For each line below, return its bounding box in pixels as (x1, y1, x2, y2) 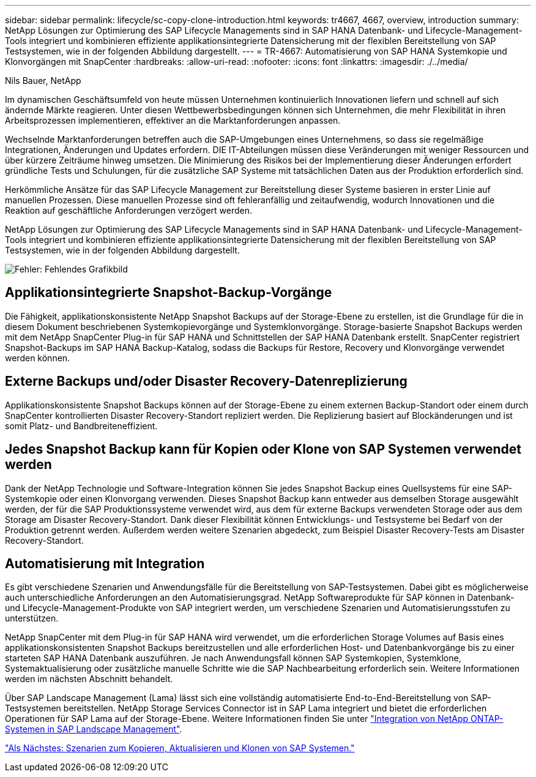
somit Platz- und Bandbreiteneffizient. (5, 420, 158, 431)
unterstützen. (5, 613, 59, 624)
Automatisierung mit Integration (5, 555, 205, 571)
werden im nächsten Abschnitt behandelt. (5, 674, 173, 685)
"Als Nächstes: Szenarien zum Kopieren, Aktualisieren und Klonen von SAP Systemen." (5, 743, 355, 754)
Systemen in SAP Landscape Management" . (5, 724, 182, 735)
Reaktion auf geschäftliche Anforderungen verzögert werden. (5, 205, 252, 216)
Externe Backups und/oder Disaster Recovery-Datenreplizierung (5, 373, 408, 389)
